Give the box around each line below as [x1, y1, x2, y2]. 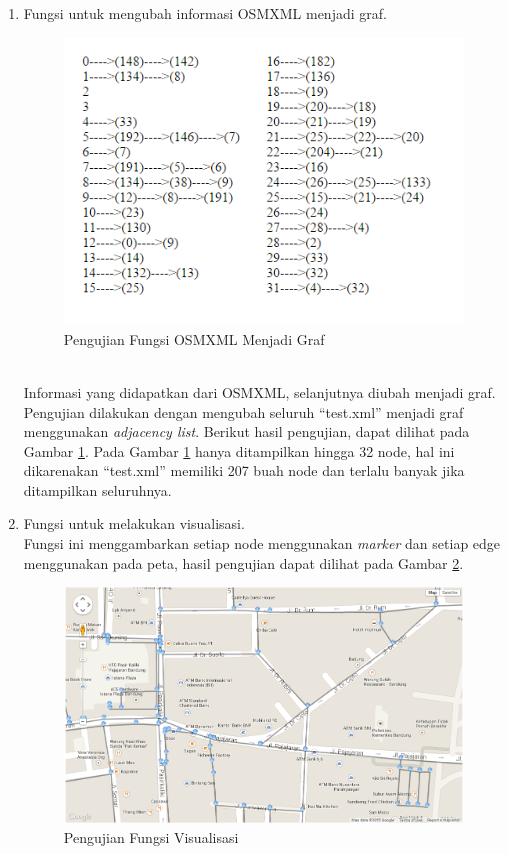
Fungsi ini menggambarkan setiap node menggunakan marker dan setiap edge [23, 533, 501, 554]
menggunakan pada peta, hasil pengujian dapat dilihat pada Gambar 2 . [23, 552, 464, 573]
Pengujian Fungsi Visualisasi [63, 826, 239, 847]
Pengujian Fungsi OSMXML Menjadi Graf [63, 328, 325, 349]
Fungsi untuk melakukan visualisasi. [23, 513, 245, 534]
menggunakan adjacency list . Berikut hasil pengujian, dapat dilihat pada [23, 421, 470, 442]
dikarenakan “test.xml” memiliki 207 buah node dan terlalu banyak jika [23, 460, 465, 481]
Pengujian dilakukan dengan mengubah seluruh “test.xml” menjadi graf [23, 401, 464, 422]
